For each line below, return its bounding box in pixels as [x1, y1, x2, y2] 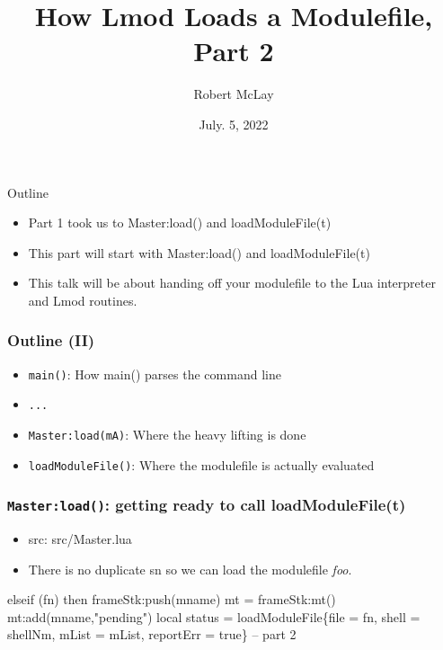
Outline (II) [7, 329, 95, 352]
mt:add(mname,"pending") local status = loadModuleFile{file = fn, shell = [7, 607, 421, 626]
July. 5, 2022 [199, 114, 269, 133]
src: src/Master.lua [28, 530, 132, 548]
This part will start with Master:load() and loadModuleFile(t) [28, 243, 370, 262]
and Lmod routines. [28, 290, 137, 309]
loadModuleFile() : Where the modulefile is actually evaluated [28, 455, 375, 474]
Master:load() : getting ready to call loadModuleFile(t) [7, 494, 406, 516]
